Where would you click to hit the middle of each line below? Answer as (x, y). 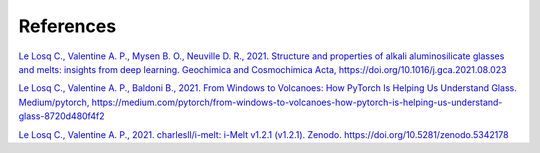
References (67, 26)
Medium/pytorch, (54, 102)
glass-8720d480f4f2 (61, 116)
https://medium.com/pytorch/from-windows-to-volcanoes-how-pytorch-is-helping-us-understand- (297, 102)
